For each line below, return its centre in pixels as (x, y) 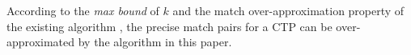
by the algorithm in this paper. (155, 42)
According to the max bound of (83, 10)
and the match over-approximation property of (288, 10)
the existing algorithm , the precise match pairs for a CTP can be (169, 26)
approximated (41, 42)
